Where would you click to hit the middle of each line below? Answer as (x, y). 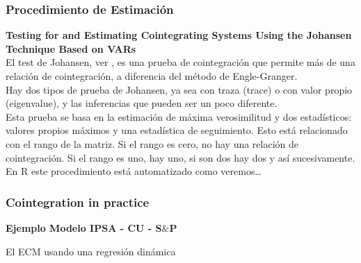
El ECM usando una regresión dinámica (91, 251)
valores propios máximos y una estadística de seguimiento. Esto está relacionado (177, 130)
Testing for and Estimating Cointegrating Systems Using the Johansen (179, 35)
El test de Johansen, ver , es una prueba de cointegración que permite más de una (180, 62)
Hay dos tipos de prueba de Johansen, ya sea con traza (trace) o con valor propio (179, 89)
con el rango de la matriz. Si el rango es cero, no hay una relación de (152, 143)
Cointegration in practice (78, 202)
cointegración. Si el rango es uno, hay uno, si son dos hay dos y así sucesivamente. (180, 157)
